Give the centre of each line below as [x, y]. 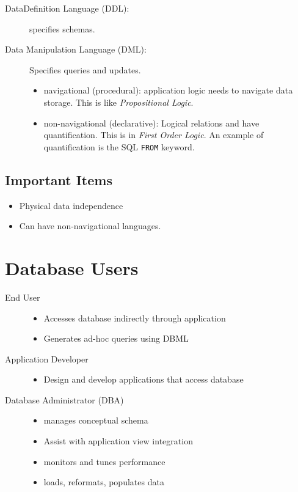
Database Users [72, 267]
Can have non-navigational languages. [90, 226]
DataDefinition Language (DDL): [67, 8]
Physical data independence [71, 205]
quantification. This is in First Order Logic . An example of [154, 135]
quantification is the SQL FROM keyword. [119, 146]
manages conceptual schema [96, 420]
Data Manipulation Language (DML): [76, 49]
